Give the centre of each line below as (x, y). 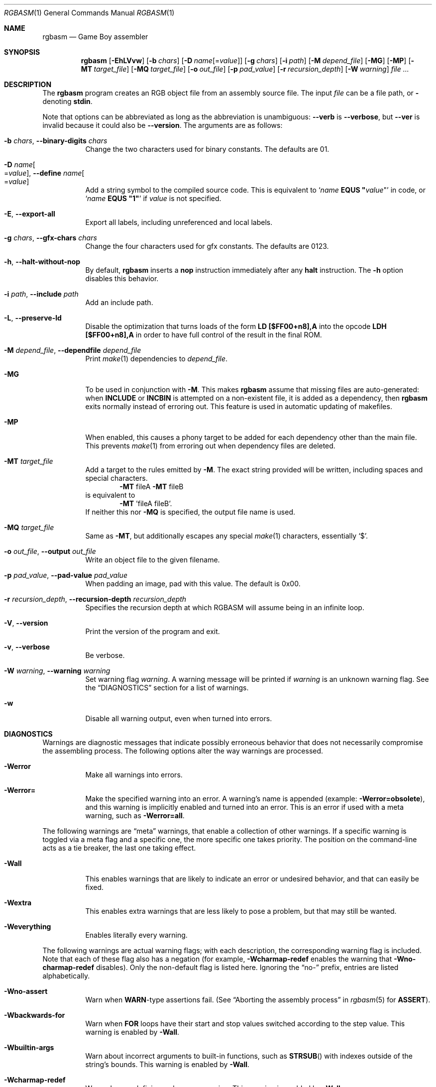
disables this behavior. (122, 278)
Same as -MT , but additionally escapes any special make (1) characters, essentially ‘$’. (227, 536)
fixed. (95, 887)
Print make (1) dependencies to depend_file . (157, 359)
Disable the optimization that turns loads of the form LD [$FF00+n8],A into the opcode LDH (236, 326)
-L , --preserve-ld (33, 318)
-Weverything (28, 926)
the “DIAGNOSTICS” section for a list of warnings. (167, 688)
